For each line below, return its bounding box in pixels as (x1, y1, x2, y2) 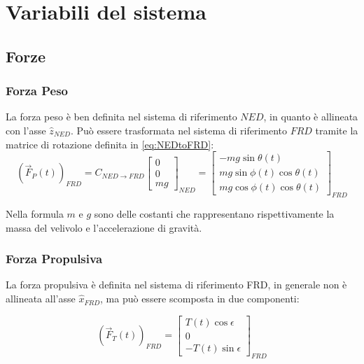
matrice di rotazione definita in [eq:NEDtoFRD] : (6, 136, 214, 151)
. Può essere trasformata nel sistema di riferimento (70, 122, 288, 137)
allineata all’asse (6, 291, 76, 306)
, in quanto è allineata (263, 109, 358, 124)
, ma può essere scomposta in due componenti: (100, 291, 300, 306)
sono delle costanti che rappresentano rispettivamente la (94, 206, 335, 221)
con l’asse (6, 122, 46, 137)
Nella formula (6, 206, 64, 221)
